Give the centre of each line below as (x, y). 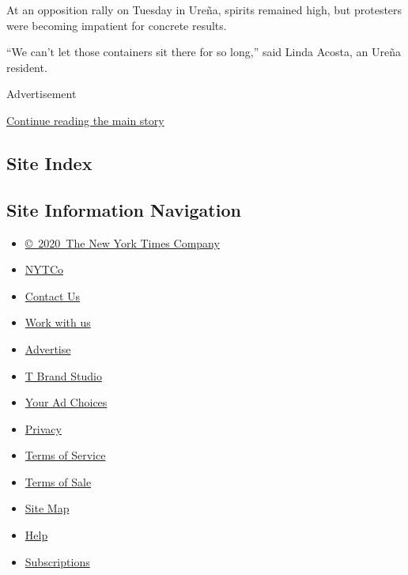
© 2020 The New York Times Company (122, 242)
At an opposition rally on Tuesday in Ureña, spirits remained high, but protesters (204, 9)
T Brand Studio (63, 375)
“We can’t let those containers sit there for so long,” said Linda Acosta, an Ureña (204, 52)
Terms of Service (65, 455)
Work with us (58, 322)
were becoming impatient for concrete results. (117, 25)
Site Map (47, 508)
